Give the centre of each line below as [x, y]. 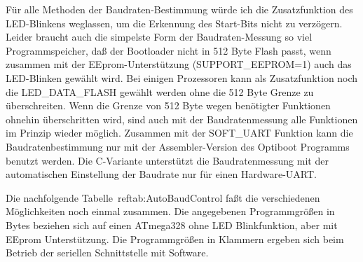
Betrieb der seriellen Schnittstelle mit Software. [107, 253]
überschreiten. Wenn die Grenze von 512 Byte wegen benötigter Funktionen [168, 105]
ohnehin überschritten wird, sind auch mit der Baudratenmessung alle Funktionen [182, 119]
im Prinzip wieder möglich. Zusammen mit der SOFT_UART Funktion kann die [179, 133]
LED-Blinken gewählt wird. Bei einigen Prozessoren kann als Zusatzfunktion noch [182, 77]
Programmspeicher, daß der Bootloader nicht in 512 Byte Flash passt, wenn [169, 50]
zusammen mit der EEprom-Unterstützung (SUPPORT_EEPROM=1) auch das [179, 64]
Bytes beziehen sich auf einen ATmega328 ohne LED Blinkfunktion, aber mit [172, 225]
